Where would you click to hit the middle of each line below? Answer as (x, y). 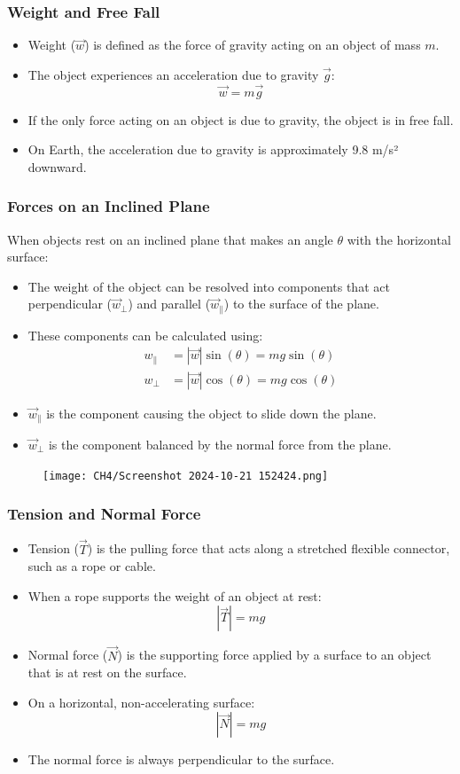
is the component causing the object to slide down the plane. (211, 413)
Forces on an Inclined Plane (109, 206)
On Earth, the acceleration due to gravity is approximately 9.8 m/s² (213, 149)
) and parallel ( (169, 304)
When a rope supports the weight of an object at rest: (175, 595)
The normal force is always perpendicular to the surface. (181, 759)
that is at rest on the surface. (107, 672)
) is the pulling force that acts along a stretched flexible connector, (269, 548)
